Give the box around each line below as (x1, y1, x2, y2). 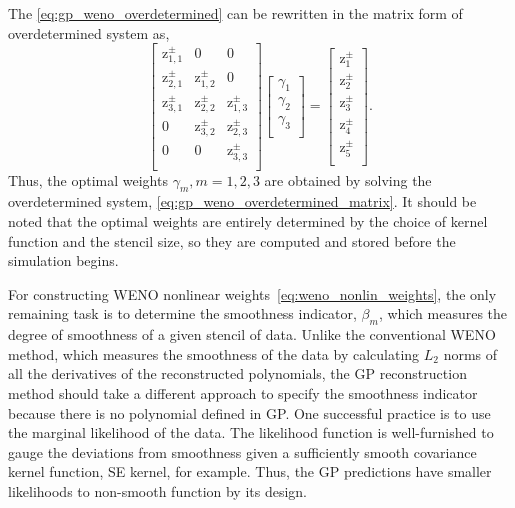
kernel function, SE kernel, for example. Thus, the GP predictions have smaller (8, 461, 492, 482)
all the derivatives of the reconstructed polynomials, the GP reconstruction (8, 363, 467, 384)
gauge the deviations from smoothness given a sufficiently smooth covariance (8, 441, 477, 462)
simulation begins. (8, 250, 119, 271)
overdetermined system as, (8, 22, 170, 43)
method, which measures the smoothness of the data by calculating (8, 343, 420, 364)
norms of (443, 343, 498, 364)
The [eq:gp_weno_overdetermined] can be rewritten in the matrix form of (8, 3, 463, 23)
